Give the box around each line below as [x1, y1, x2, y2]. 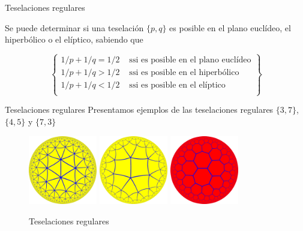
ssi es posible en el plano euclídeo [129, 56, 251, 65]
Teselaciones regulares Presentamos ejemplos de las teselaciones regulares [5, 103, 274, 116]
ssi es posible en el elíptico [129, 81, 226, 90]
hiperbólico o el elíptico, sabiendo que [5, 33, 143, 46]
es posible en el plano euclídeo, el [169, 21, 291, 34]
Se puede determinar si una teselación [5, 21, 144, 34]
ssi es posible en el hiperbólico [129, 68, 239, 77]
